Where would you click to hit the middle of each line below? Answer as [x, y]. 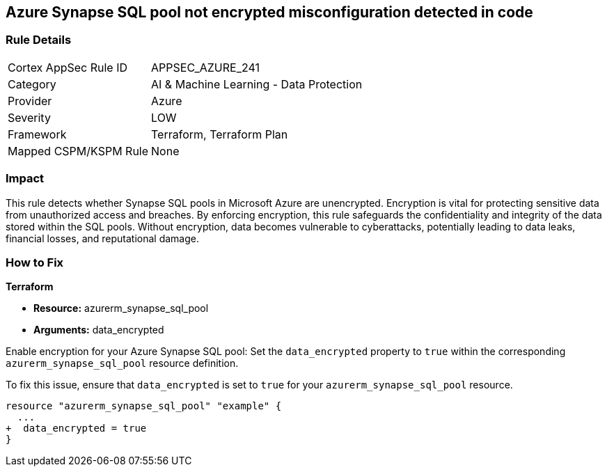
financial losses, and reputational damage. [103, 238]
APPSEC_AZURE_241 [205, 67]
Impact [25, 179]
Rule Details [39, 40]
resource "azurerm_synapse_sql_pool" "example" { [144, 406]
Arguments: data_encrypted [99, 330]
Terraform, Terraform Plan [220, 134]
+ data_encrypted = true [76, 428]
